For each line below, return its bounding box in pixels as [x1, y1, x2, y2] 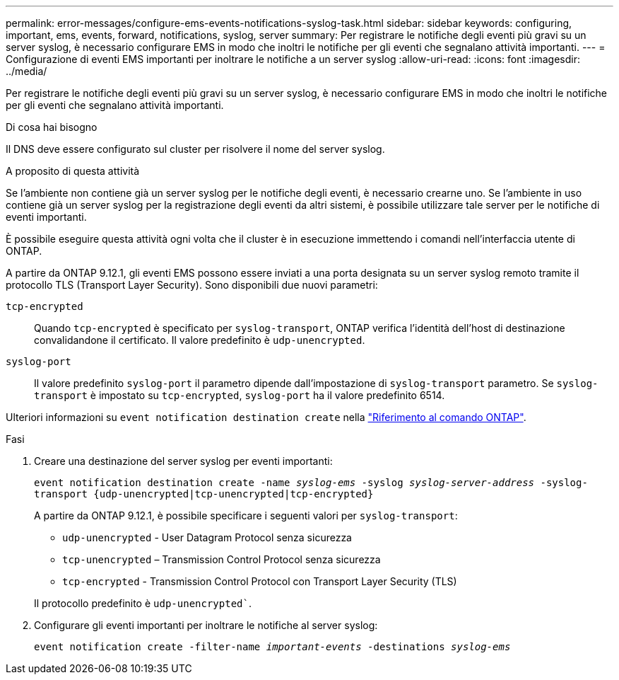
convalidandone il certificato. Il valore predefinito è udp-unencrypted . [34, 334, 365, 346]
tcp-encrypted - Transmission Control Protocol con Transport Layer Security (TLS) [62, 575, 457, 587]
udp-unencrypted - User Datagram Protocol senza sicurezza [62, 531, 352, 543]
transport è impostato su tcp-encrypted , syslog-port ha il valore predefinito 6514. [34, 389, 445, 401]
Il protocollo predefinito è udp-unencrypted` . [34, 597, 252, 609]
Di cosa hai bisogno [6, 121, 98, 133]
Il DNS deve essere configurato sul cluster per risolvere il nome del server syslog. [6, 143, 385, 155]
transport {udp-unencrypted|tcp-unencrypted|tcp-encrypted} [34, 488, 374, 500]
